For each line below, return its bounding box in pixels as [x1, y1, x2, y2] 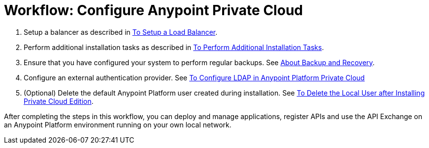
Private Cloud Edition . [24, 97, 94, 105]
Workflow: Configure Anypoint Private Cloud [4, 2, 303, 19]
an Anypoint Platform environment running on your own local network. [4, 120, 231, 129]
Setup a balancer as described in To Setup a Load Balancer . [24, 27, 218, 36]
